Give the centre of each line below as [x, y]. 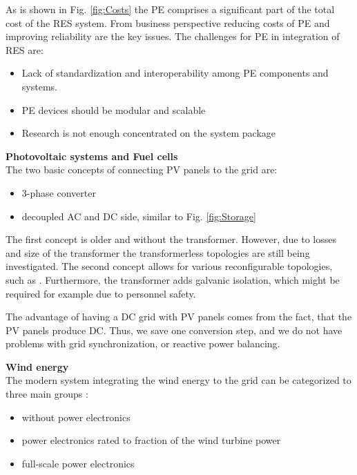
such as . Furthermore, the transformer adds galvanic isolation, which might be [173, 279]
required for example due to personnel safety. [101, 293]
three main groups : [47, 394]
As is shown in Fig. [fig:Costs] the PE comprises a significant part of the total [170, 9]
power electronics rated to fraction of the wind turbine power [151, 440]
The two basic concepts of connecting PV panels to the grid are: [142, 169]
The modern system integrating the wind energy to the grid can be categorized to [178, 380]
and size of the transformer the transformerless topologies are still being [158, 252]
